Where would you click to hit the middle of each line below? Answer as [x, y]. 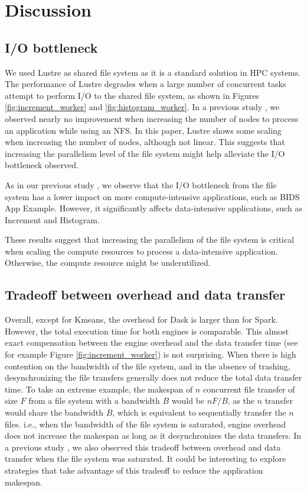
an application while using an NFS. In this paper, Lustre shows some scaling [143, 130]
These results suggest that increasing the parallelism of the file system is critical [150, 239]
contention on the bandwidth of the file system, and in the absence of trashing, [148, 366]
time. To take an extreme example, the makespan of [99, 389]
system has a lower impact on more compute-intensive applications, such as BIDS [152, 196]
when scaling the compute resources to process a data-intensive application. [141, 251]
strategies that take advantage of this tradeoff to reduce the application [134, 470]
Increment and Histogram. [52, 219]
